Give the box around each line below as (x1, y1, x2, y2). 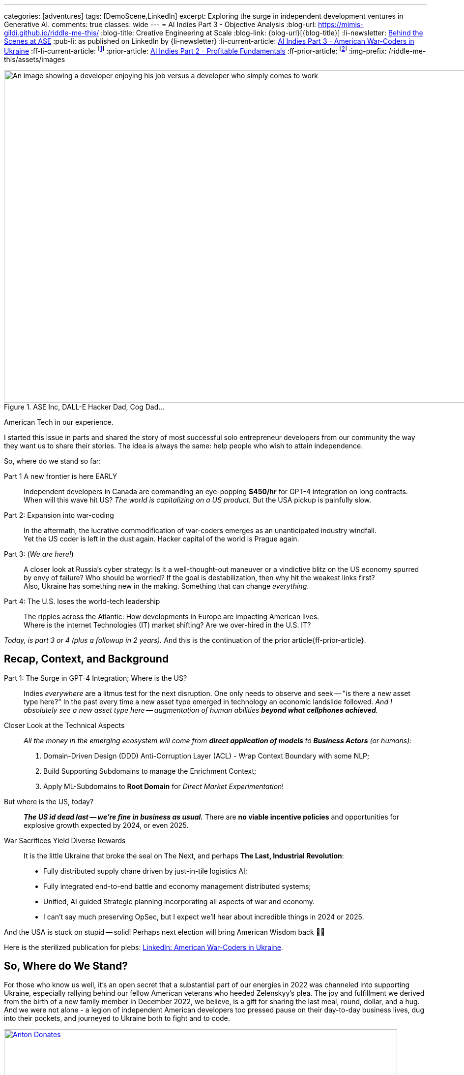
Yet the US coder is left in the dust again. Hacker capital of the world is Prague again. (24, 534, 299, 543)
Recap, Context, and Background (4, 653, 169, 665)
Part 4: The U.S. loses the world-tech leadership (4, 597, 160, 605)
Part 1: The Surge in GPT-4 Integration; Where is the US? (4, 673, 187, 682)
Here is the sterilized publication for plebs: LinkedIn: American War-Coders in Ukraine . (4, 943, 283, 951)
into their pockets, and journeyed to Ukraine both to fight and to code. (4, 1014, 230, 1023)
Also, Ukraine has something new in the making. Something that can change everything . (24, 581, 309, 590)
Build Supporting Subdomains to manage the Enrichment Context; (43, 766, 257, 775)
